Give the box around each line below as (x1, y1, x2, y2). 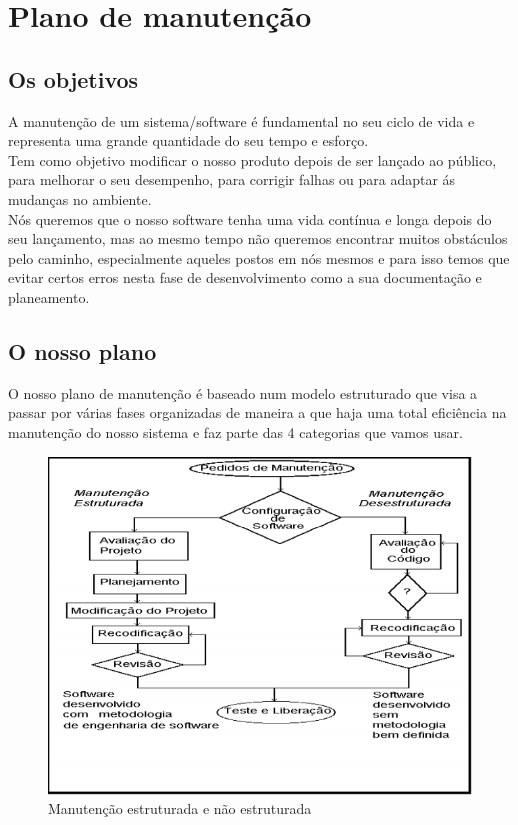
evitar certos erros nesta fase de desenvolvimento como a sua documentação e (8, 267, 482, 288)
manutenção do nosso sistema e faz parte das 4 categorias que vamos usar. (8, 421, 463, 442)
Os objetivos (8, 63, 139, 94)
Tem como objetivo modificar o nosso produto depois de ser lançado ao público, (8, 149, 497, 170)
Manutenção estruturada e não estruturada (48, 798, 312, 819)
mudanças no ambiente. (8, 188, 152, 209)
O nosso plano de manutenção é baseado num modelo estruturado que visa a (8, 382, 478, 403)
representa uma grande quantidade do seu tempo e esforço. (8, 130, 369, 151)
